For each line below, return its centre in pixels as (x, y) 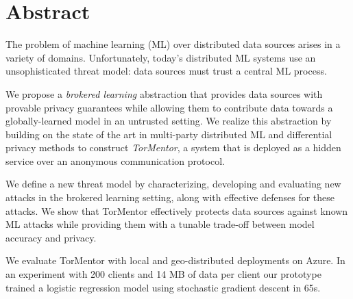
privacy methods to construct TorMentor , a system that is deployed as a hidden (173, 147)
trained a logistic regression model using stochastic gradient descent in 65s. (163, 287)
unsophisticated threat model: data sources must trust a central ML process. (166, 71)
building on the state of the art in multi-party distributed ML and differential (169, 134)
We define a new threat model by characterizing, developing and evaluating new (173, 184)
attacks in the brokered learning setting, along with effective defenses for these (170, 197)
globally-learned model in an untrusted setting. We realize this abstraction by (169, 121)
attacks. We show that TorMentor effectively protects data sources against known (177, 210)
